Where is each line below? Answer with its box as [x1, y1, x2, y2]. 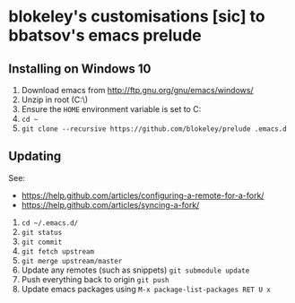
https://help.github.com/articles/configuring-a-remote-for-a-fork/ [21, 190, 265, 201]
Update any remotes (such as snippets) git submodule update [21, 264, 250, 275]
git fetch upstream [21, 247, 95, 256]
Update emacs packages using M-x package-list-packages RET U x [21, 283, 271, 294]
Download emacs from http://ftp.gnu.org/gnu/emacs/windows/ [21, 85, 254, 95]
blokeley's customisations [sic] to [8, 6, 265, 27]
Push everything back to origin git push [21, 273, 169, 284]
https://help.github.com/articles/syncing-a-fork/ [21, 199, 200, 210]
